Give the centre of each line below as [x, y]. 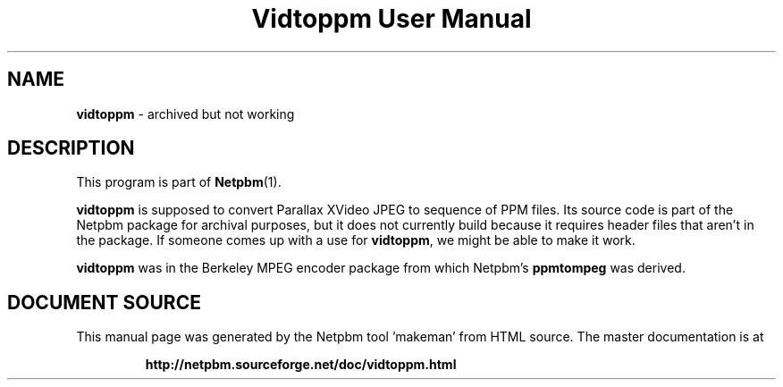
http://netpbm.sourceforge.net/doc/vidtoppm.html [301, 365]
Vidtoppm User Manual [391, 19]
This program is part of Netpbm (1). [179, 182]
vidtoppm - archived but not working [185, 114]
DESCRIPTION [71, 148]
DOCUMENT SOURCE [104, 302]
